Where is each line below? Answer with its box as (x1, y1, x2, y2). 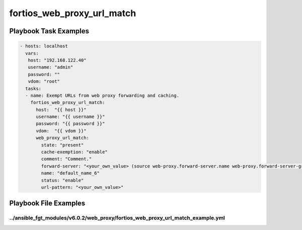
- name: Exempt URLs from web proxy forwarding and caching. (25, 92, 180, 98)
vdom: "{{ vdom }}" (36, 128, 87, 134)
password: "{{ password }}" (36, 121, 105, 127)
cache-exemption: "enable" (41, 149, 108, 155)
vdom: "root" (28, 79, 60, 84)
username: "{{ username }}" (36, 114, 105, 120)
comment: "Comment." (41, 156, 92, 162)
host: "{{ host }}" (36, 106, 87, 112)
